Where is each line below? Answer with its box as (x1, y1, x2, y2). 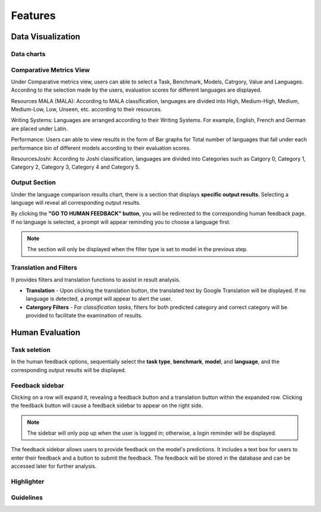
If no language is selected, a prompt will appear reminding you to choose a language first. (11, 218, 231, 226)
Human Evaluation (11, 327, 80, 338)
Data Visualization (11, 32, 80, 42)
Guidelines (11, 493, 43, 501)
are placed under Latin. (11, 125, 68, 132)
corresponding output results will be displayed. (11, 366, 126, 373)
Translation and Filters (11, 264, 77, 272)
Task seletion (11, 345, 51, 354)
